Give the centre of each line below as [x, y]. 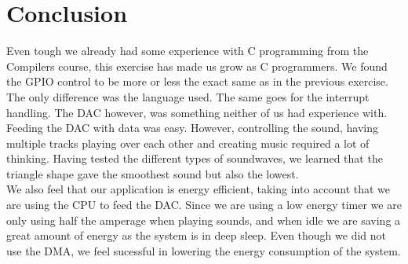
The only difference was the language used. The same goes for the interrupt [188, 96]
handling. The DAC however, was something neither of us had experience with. [197, 112]
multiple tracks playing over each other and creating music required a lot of [188, 143]
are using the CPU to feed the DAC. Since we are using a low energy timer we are [204, 205]
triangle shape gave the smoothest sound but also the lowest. [153, 173]
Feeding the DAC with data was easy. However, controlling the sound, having [192, 128]
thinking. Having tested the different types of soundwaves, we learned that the [195, 158]
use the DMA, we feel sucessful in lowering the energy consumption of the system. [204, 250]
